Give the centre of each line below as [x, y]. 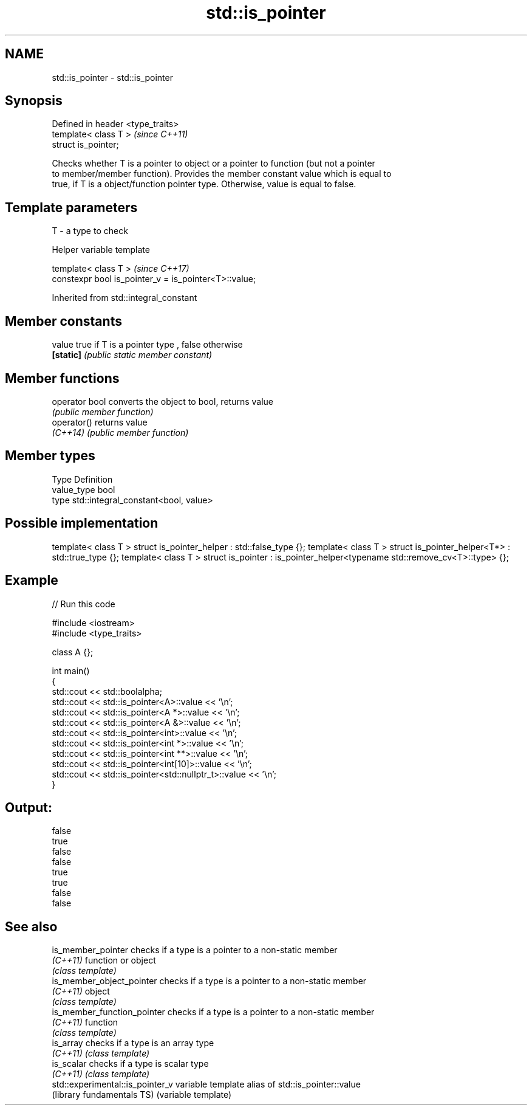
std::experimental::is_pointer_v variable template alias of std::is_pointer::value [206, 1084]
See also [31, 926]
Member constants [63, 321]
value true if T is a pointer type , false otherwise [147, 345]
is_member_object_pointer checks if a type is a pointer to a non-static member [209, 981]
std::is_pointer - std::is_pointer [112, 77]
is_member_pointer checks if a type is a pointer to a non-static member [195, 950]
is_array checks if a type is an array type [133, 1043]
